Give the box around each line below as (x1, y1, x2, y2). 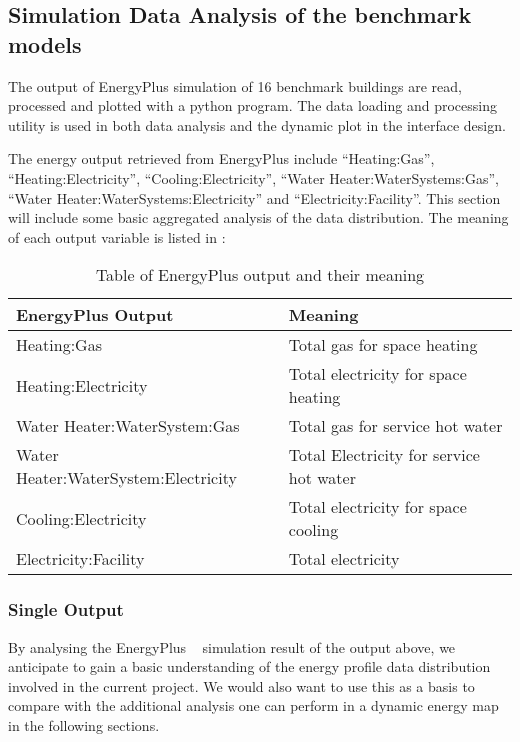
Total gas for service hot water (288, 414, 503, 438)
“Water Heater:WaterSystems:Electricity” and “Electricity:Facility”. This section (8, 187, 501, 208)
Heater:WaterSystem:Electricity (16, 466, 237, 490)
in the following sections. (8, 714, 160, 735)
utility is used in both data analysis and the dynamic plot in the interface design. (8, 114, 506, 135)
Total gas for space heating (288, 333, 478, 357)
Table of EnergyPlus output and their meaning (95, 263, 425, 287)
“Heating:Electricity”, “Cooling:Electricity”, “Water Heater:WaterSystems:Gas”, (8, 167, 499, 188)
